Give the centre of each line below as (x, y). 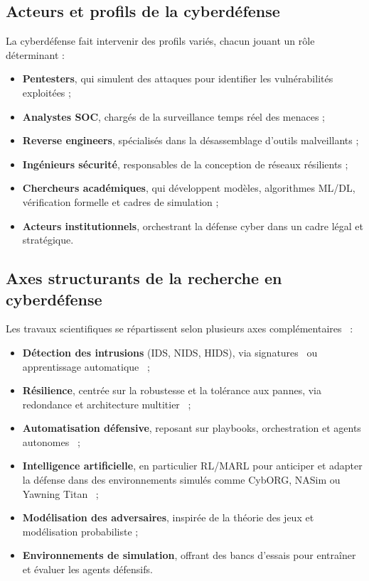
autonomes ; (51, 441)
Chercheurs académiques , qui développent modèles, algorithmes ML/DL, (189, 188)
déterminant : (35, 54)
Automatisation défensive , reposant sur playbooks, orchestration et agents (192, 428)
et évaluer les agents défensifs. (87, 569)
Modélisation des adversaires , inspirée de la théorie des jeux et (168, 517)
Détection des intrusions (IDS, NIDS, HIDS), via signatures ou (170, 352)
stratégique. (48, 240)
